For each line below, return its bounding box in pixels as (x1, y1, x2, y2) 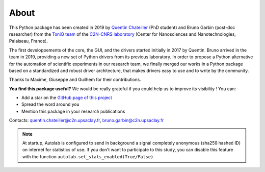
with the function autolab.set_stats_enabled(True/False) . (22, 153, 155, 159)
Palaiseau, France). (9, 38, 48, 44)
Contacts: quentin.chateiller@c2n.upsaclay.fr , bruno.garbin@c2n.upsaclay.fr (9, 118, 164, 123)
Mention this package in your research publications (21, 108, 125, 114)
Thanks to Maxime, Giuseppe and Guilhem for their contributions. (9, 76, 141, 83)
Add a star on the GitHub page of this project (21, 95, 112, 100)
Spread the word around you (21, 101, 79, 107)
